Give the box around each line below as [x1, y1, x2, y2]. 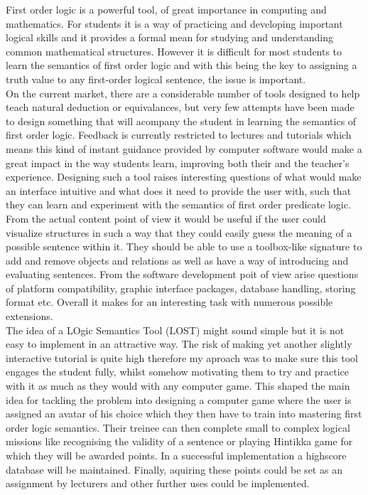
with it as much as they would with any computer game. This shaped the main [6, 378, 350, 393]
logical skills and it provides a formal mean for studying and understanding [6, 30, 334, 45]
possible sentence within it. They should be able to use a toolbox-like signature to [6, 239, 362, 254]
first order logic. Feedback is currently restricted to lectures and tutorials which [6, 127, 352, 142]
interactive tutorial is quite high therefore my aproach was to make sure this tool [6, 350, 358, 365]
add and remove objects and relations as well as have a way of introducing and [6, 252, 349, 267]
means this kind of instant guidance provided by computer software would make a [6, 141, 362, 156]
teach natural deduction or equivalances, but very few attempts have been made [6, 100, 355, 115]
